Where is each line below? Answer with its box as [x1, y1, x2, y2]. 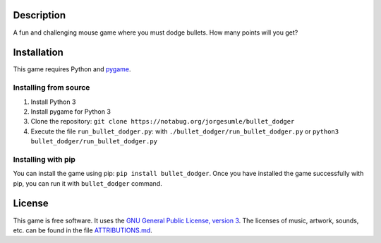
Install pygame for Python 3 [30, 107, 111, 116]
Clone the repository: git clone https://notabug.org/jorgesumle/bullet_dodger [30, 117, 295, 126]
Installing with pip [13, 154, 75, 164]
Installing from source [13, 83, 90, 93]
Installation [13, 47, 64, 59]
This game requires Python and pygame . [13, 65, 131, 73]
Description [13, 9, 66, 21]
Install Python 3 [30, 97, 76, 106]
